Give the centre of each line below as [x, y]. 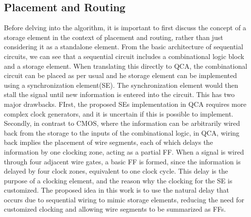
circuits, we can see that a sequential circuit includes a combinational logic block [124, 56]
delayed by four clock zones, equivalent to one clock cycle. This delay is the [116, 171]
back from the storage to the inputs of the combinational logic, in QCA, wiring [122, 132]
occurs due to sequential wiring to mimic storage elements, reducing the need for [124, 199]
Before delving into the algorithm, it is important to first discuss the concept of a [125, 28]
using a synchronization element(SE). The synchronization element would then [121, 85]
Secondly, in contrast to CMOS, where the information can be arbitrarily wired [122, 123]
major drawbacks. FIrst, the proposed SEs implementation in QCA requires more [125, 104]
